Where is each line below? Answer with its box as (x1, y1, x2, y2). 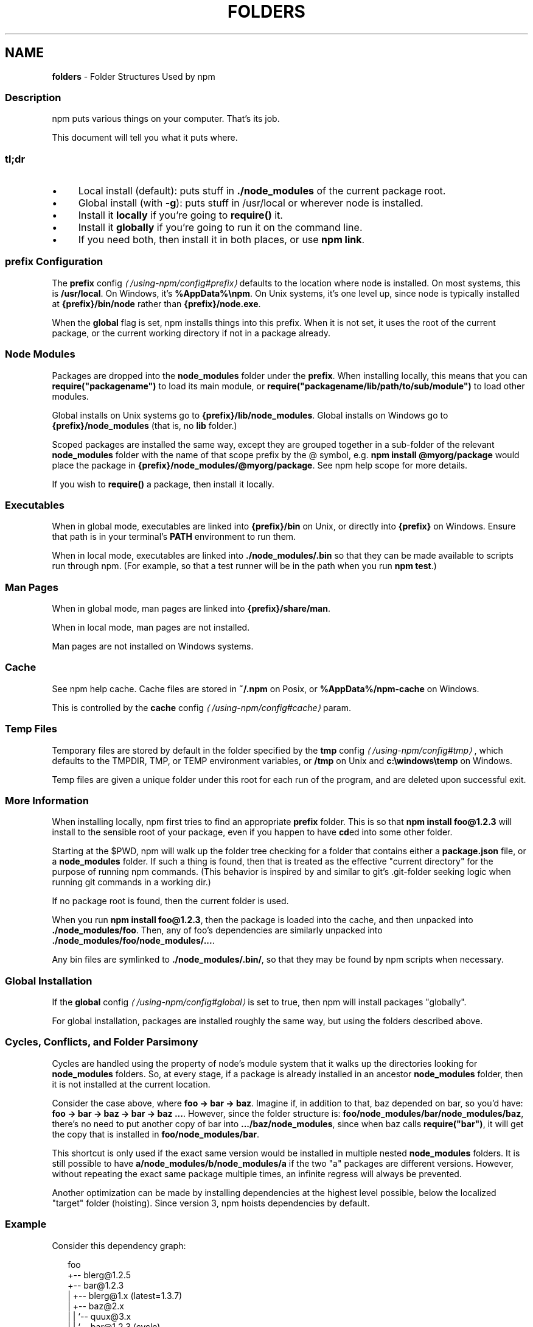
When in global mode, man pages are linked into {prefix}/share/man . (52, 603, 331, 614)
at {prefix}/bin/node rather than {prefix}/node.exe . (52, 298, 261, 309)
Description (5, 91, 61, 104)
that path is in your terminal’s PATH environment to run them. (52, 531, 296, 542)
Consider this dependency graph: (52, 1240, 186, 1251)
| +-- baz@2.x (68, 1300, 124, 1311)
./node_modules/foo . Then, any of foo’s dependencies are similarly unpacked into (52, 925, 383, 936)
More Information (5, 794, 89, 807)
